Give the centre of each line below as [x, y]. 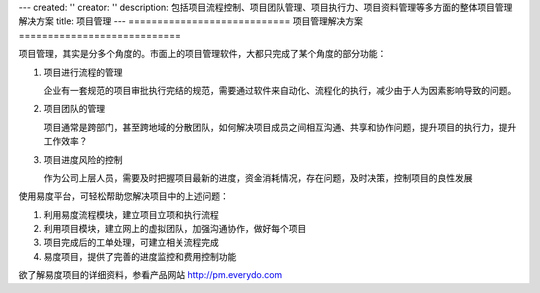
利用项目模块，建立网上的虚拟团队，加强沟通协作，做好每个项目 [175, 229]
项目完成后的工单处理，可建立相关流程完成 [131, 242]
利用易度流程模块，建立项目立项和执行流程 [131, 214]
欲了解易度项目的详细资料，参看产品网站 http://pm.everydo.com [150, 275]
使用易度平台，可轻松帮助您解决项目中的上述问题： [123, 196]
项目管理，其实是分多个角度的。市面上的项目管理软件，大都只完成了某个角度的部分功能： [202, 54]
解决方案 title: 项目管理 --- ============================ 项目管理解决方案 [191, 21]
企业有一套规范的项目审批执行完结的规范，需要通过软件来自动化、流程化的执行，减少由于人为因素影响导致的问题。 [280, 90]
